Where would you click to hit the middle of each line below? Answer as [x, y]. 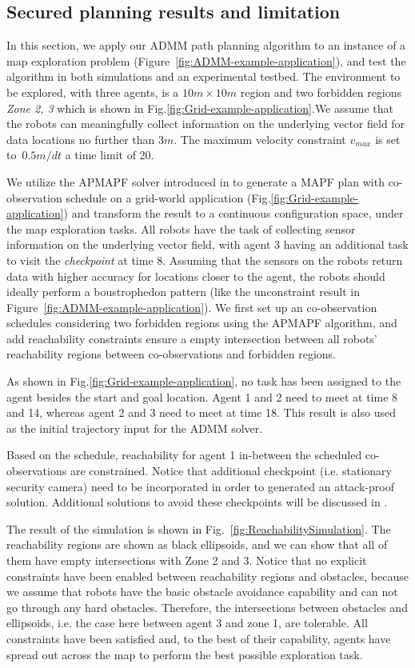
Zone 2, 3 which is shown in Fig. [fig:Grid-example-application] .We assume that [200, 108]
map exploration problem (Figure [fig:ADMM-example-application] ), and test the [206, 60]
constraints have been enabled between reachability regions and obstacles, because [207, 576]
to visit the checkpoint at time [80, 260]
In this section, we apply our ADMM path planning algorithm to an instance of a [206, 45]
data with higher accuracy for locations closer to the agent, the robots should [196, 276]
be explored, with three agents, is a [93, 92]
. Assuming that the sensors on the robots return [283, 260]
